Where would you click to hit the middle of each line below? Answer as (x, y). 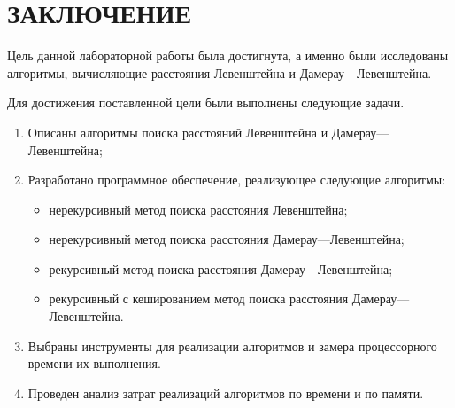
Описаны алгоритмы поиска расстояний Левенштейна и (178, 132)
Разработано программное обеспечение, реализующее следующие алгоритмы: (237, 180)
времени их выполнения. (94, 363)
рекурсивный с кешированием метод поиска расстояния (199, 298)
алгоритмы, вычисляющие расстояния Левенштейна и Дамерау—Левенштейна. (220, 72)
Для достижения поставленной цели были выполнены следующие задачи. (206, 102)
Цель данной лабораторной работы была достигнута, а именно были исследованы (228, 55)
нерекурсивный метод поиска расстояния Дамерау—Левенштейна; (227, 239)
